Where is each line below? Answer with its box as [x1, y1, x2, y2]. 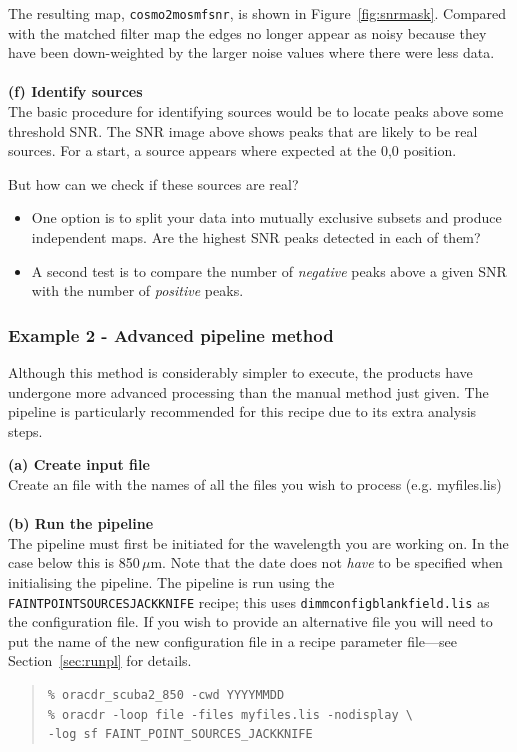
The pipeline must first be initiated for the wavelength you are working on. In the [8, 532, 509, 553]
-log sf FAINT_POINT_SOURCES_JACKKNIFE [47, 727, 313, 742]
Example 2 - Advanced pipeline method [8, 322, 334, 347]
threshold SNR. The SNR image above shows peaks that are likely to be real [8, 120, 478, 141]
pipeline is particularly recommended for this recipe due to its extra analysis [8, 401, 477, 422]
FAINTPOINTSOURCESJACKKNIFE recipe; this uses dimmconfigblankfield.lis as [8, 591, 490, 612]
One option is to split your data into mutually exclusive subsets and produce [31, 207, 502, 228]
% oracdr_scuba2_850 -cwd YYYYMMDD [47, 687, 285, 702]
